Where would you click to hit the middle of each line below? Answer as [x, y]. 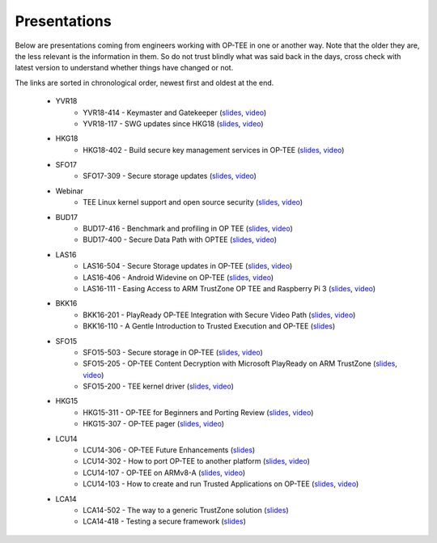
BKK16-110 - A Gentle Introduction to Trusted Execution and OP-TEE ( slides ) [209, 326]
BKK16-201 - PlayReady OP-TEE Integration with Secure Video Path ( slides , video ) [219, 315]
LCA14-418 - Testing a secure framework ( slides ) [165, 521]
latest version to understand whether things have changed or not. [124, 68]
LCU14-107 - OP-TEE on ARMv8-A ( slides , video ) [164, 473]
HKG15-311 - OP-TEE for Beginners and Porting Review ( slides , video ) [198, 412]
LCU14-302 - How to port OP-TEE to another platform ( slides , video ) [197, 461]
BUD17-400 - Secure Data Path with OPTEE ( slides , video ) [180, 240]
